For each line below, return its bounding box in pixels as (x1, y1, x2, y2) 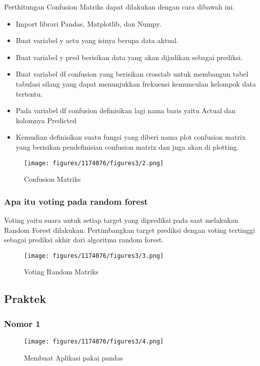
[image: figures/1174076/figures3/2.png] (24, 159, 164, 167)
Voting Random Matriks (24, 266, 98, 277)
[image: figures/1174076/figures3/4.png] (24, 338, 164, 345)
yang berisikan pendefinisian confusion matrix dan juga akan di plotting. (15, 141, 239, 152)
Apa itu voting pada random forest (4, 195, 148, 207)
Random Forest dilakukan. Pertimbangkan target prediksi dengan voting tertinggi (4, 224, 255, 235)
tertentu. (15, 88, 43, 99)
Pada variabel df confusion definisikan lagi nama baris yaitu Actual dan (15, 105, 236, 116)
